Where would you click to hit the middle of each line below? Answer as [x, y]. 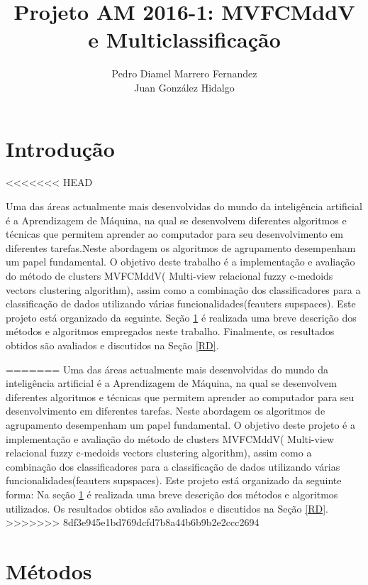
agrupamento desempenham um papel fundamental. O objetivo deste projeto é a [180, 424]
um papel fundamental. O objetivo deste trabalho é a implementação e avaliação [180, 262]
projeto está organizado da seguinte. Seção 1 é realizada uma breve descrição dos [181, 317]
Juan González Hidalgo [184, 87]
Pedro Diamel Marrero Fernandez [184, 73]
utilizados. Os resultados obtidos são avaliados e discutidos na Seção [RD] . [167, 508]
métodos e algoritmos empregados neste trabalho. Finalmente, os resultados [170, 331]
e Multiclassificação [184, 39]
